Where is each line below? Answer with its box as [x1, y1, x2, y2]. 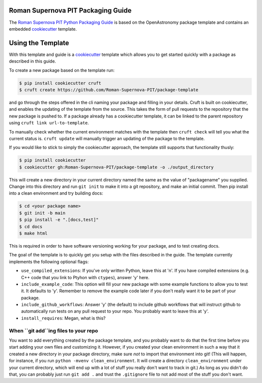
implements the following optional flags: [9, 259, 89, 265]
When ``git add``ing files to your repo [9, 327, 98, 334]
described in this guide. [9, 58, 56, 64]
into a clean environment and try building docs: [9, 190, 103, 196]
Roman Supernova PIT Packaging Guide [9, 6, 132, 15]
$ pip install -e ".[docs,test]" [19, 217, 99, 223]
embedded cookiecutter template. [9, 26, 77, 32]
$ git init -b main [19, 210, 65, 216]
